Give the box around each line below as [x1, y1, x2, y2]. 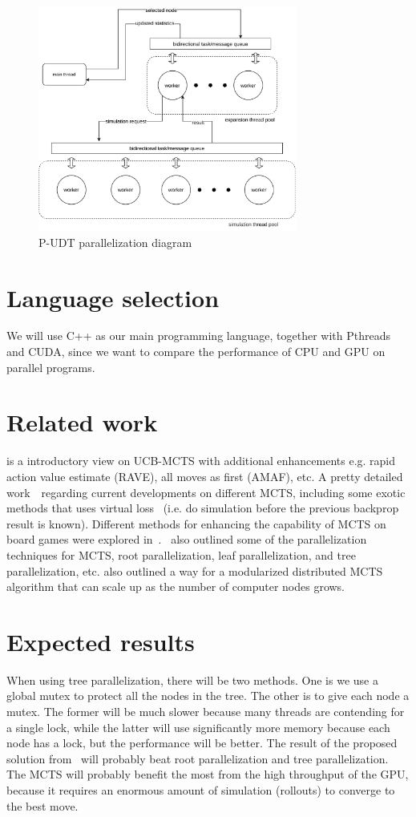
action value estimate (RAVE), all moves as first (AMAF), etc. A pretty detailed [6, 467, 403, 484]
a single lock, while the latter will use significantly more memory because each [6, 718, 390, 735]
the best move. [6, 797, 79, 814]
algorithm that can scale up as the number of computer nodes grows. [6, 578, 345, 595]
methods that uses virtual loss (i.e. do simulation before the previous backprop [6, 500, 399, 516]
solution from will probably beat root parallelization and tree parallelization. [6, 750, 389, 766]
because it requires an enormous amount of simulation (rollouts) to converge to [6, 781, 395, 798]
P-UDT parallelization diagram [38, 233, 192, 250]
